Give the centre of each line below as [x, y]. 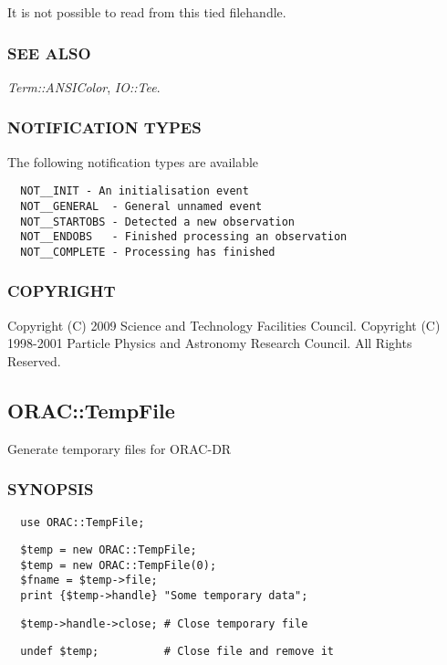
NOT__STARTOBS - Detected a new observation [157, 222]
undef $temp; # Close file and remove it [177, 652]
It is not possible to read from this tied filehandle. [147, 12]
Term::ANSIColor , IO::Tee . [84, 86]
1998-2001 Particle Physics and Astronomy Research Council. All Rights [210, 343]
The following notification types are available [133, 161]
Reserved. [34, 360]
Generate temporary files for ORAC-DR [120, 448]
